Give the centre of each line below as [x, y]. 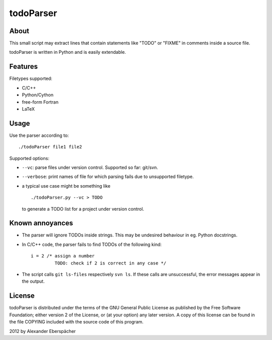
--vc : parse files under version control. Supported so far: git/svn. [90, 167]
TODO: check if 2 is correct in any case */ [110, 263]
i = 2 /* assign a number [63, 256]
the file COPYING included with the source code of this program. [76, 322]
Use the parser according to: [39, 135]
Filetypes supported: [31, 78]
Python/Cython [38, 95]
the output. [33, 281]
